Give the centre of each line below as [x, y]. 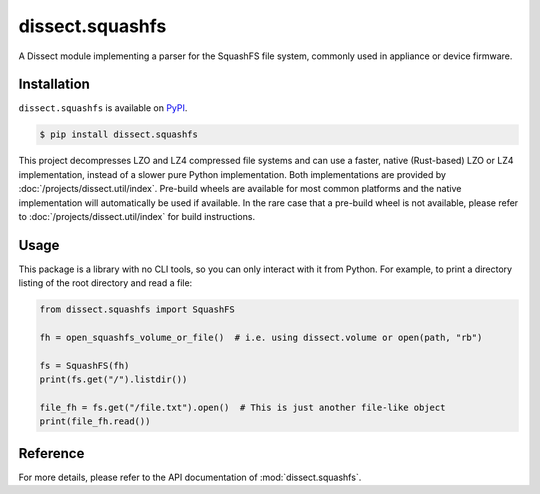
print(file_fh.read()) [95, 421]
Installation [54, 84]
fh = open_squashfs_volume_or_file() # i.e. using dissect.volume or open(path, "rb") [261, 338]
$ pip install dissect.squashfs [119, 134]
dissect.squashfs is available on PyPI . [103, 108]
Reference [51, 453]
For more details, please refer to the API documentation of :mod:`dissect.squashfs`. [190, 477]
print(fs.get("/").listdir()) [113, 379]
